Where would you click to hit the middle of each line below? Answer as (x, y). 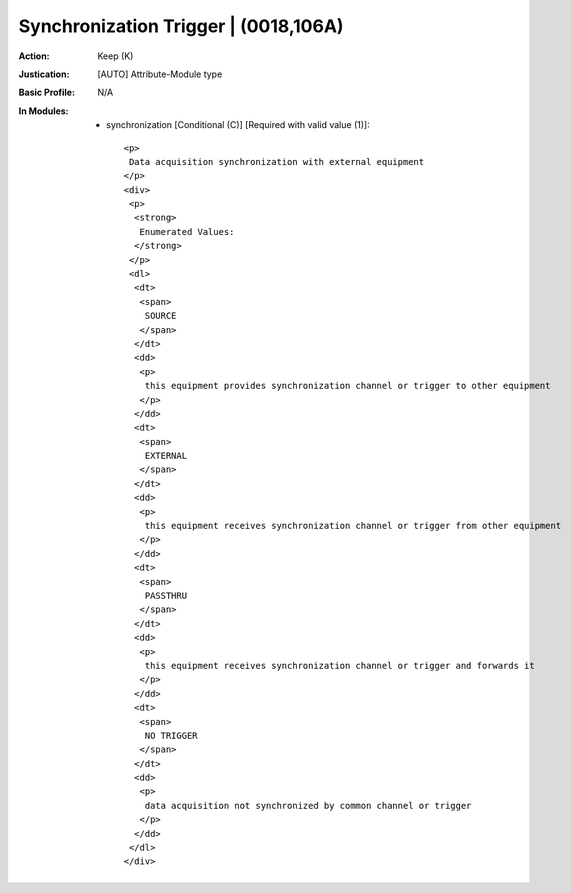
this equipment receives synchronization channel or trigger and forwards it (339, 665)
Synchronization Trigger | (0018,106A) (181, 26)
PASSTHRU (166, 595)
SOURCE (160, 316)
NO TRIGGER (171, 735)
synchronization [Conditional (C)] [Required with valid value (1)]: (238, 125)
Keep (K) (115, 56)
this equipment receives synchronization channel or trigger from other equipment (353, 526)
